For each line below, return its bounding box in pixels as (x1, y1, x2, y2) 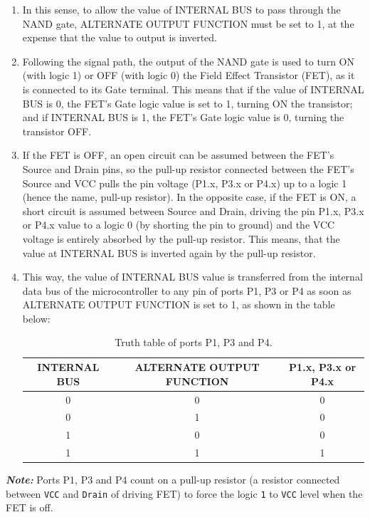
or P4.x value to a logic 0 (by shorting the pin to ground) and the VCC (22, 217, 335, 232)
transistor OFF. (22, 123, 92, 138)
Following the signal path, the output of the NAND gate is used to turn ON (22, 53, 354, 68)
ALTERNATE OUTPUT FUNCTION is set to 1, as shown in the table (22, 297, 335, 312)
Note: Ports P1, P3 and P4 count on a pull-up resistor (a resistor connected (6, 472, 340, 487)
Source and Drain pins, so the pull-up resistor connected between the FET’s (22, 161, 354, 176)
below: (22, 310, 51, 325)
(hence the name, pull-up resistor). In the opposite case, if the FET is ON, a (22, 189, 356, 204)
